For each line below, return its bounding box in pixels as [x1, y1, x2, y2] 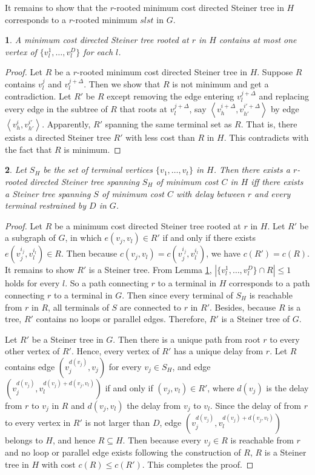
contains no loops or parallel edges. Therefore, [36, 312, 207, 325]
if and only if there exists [162, 231, 256, 244]
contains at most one [219, 33, 297, 46]
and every [254, 187, 291, 200]
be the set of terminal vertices [43, 163, 153, 176]
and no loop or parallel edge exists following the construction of [5, 446, 241, 459]
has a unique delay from [174, 345, 264, 357]
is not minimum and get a [172, 77, 269, 90]
